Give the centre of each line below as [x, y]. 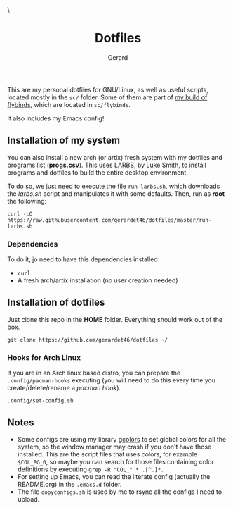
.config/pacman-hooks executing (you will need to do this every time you [112, 380]
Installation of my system [64, 141]
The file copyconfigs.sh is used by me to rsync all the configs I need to [120, 492]
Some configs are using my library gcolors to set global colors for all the [122, 439]
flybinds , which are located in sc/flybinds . [69, 104]
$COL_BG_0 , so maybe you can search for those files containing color [115, 461]
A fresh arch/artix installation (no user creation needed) [98, 280]
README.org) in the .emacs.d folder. [69, 484]
